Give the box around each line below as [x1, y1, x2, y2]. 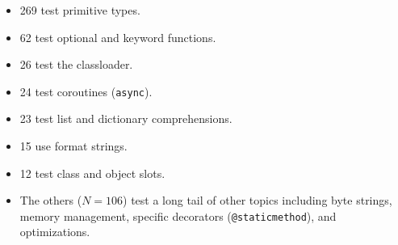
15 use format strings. [19, 137, 128, 154]
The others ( [19, 192, 82, 209]
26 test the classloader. [19, 56, 133, 73]
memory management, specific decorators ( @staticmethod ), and [19, 207, 337, 224]
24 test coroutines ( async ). [19, 82, 153, 99]
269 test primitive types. [19, 2, 140, 18]
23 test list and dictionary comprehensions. [19, 110, 233, 127]
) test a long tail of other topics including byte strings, [123, 192, 392, 209]
